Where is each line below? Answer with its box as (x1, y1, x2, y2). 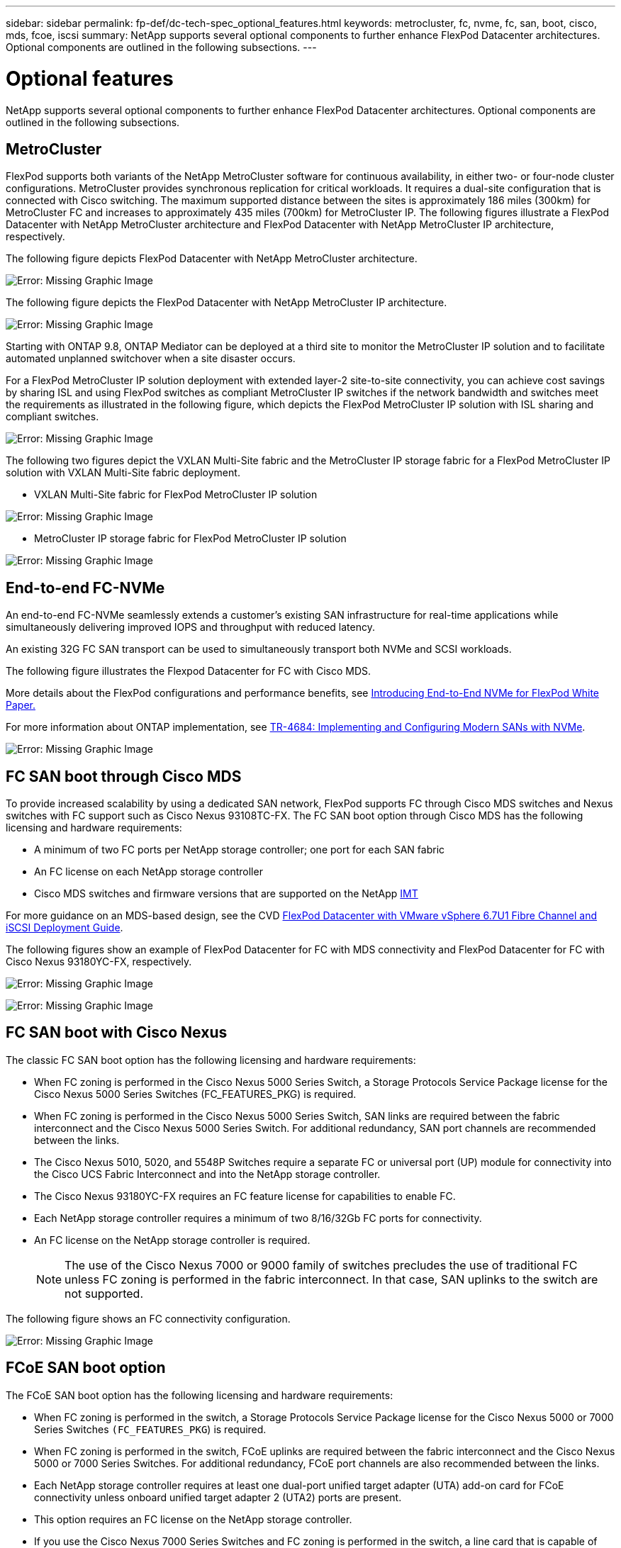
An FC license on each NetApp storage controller (34, 865, 263, 878)
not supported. (65, 1286, 144, 1301)
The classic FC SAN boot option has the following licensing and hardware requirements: (6, 1053, 416, 1066)
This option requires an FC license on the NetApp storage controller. (34, 1513, 352, 1525)
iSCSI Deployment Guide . (6, 921, 123, 934)
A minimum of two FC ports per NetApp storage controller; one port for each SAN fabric (34, 843, 445, 856)
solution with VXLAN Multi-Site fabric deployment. (6, 466, 240, 479)
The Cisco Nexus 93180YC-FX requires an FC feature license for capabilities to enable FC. (34, 1189, 456, 1202)
